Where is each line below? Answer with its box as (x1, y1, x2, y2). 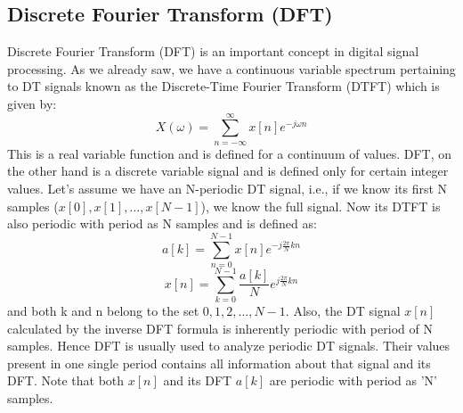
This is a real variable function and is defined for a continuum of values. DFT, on (7, 144, 451, 162)
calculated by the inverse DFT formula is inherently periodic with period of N (7, 318, 433, 337)
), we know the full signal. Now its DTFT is (200, 196, 441, 215)
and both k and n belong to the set (7, 301, 199, 319)
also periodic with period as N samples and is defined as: (7, 214, 317, 233)
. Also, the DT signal (285, 301, 401, 319)
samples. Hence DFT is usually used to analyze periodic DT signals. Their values (7, 336, 451, 355)
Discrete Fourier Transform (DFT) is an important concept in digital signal (7, 42, 419, 61)
